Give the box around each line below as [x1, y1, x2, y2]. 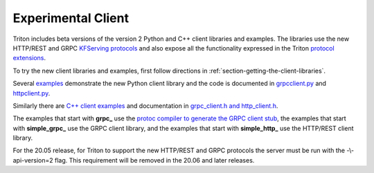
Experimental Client [12, 10, 130, 26]
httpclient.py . [12, 89, 51, 97]
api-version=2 [12, 156, 53, 164]
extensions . [12, 54, 46, 62]
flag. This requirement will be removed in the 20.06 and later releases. [54, 156, 255, 164]
